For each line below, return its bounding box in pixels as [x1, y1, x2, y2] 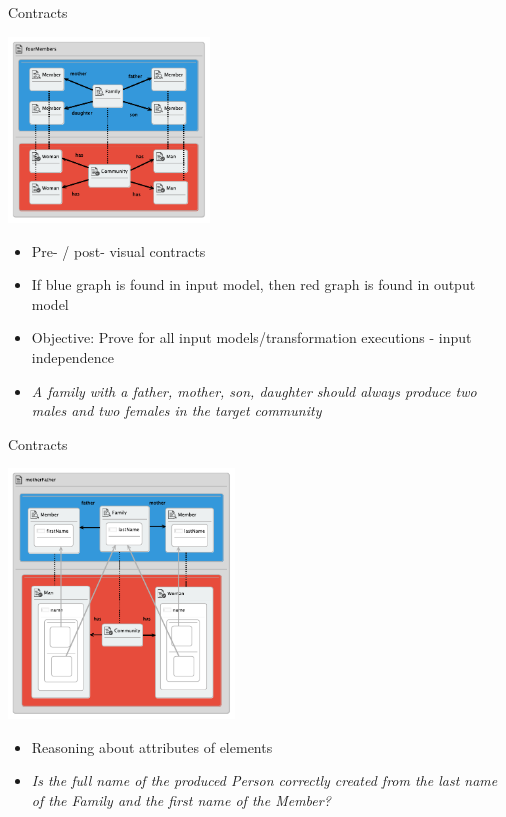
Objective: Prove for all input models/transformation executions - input [31, 327, 472, 348]
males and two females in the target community [31, 400, 322, 421]
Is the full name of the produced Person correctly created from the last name [31, 770, 498, 791]
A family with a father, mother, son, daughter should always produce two [31, 380, 477, 401]
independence [31, 347, 114, 368]
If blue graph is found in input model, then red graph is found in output [31, 274, 476, 295]
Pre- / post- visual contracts [31, 240, 206, 261]
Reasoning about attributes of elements [31, 736, 273, 757]
